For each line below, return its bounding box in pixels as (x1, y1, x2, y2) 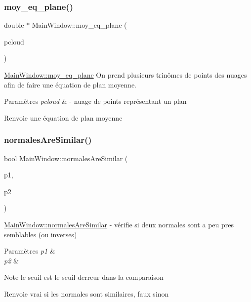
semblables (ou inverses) (4, 229, 77, 239)
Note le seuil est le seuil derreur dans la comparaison (4, 272, 164, 282)
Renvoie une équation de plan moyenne (4, 112, 123, 123)
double (4, 20, 24, 30)
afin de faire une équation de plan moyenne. (4, 79, 137, 89)
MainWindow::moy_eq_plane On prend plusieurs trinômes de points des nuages (4, 70, 247, 80)
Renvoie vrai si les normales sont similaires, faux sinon (4, 288, 169, 299)
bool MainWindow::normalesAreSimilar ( (4, 153, 128, 163)
